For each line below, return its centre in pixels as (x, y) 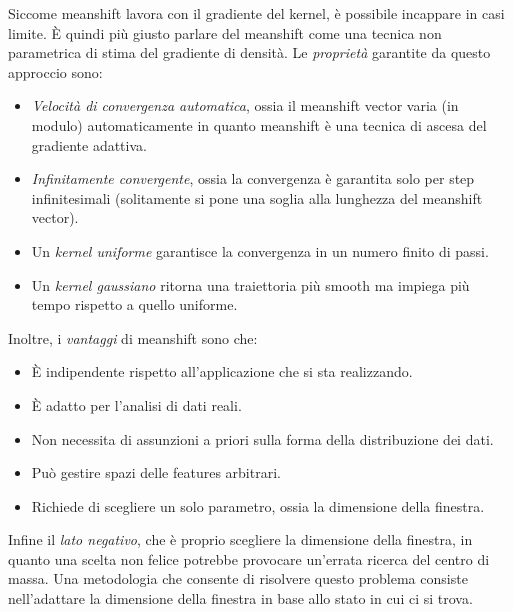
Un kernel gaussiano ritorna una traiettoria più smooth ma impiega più (250, 284)
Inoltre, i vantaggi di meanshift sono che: (133, 337)
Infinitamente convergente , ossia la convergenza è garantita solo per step (253, 178)
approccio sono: (55, 71)
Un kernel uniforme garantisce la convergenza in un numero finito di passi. (260, 250)
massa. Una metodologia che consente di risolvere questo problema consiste (238, 578)
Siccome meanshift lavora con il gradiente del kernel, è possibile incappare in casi (256, 13)
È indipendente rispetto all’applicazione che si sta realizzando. (222, 371)
